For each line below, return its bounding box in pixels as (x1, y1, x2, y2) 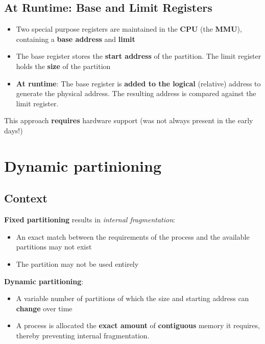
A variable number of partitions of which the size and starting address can (16, 293, 249, 304)
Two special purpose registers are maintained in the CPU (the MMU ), (16, 24, 242, 34)
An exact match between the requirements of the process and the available (16, 231, 250, 242)
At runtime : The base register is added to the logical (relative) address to (16, 78, 261, 88)
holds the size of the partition (16, 60, 111, 71)
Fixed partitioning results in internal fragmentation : (4, 214, 175, 225)
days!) (4, 125, 23, 135)
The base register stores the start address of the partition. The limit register (16, 51, 261, 61)
